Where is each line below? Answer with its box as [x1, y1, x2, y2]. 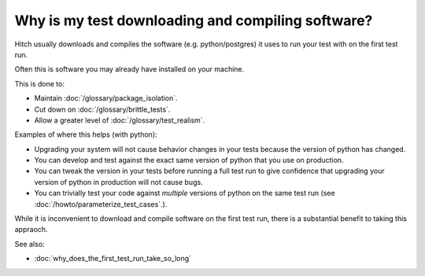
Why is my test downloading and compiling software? [14, 12, 373, 29]
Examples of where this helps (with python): [14, 130, 157, 139]
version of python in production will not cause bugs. [34, 177, 204, 186]
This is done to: [14, 79, 65, 88]
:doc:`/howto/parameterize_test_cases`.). [34, 199, 168, 208]
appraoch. [14, 225, 48, 234]
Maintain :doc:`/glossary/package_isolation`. [34, 94, 178, 103]
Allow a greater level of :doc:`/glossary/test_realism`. [34, 115, 205, 125]
